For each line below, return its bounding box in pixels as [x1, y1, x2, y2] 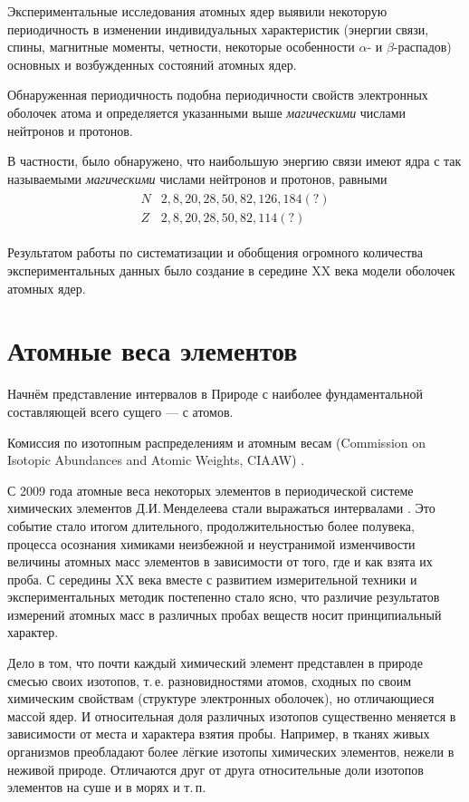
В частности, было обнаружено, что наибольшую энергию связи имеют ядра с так [7, 151, 462, 170]
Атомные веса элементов [7, 332, 298, 369]
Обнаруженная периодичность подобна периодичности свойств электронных [7, 85, 428, 104]
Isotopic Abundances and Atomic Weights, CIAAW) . [7, 450, 305, 469]
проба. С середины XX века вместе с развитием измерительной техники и [7, 569, 417, 588]
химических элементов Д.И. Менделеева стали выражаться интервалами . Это [7, 498, 435, 517]
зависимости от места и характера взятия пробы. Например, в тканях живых [7, 724, 430, 743]
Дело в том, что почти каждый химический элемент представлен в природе [7, 653, 423, 672]
